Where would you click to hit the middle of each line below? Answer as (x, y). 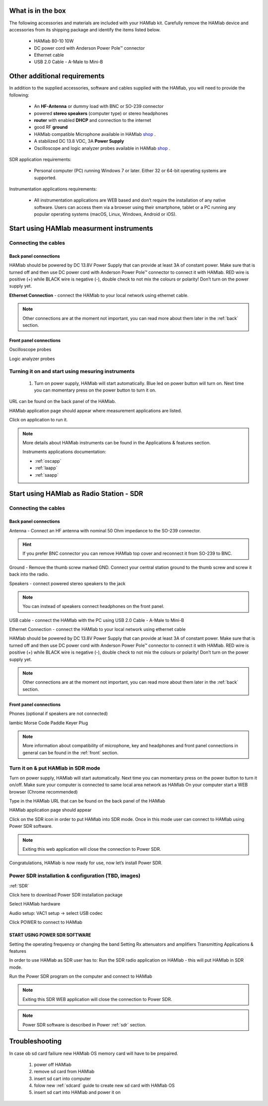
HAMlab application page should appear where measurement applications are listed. (96, 410)
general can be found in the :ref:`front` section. (70, 753)
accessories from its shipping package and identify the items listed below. (85, 29)
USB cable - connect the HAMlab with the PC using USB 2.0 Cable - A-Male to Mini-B (97, 620)
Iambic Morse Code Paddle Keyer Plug (49, 723)
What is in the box (38, 11)
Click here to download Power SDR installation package (66, 895)
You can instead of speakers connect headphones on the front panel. (94, 606)
